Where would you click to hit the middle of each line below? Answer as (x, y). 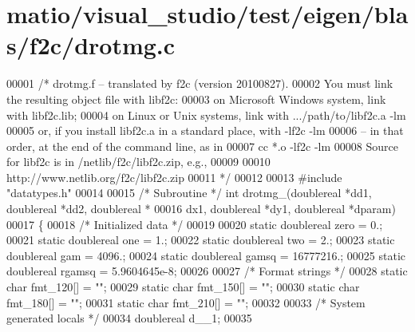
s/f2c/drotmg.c (91, 45)
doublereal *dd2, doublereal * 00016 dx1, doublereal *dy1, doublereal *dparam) (201, 209)
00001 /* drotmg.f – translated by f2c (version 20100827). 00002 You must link (200, 83)
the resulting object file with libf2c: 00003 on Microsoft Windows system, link (196, 99)
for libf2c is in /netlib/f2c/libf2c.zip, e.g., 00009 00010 (138, 162)
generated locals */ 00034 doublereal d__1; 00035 (129, 318)
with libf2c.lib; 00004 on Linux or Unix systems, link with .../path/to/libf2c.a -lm (206, 115)
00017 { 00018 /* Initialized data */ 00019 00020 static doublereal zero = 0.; (195, 224)
